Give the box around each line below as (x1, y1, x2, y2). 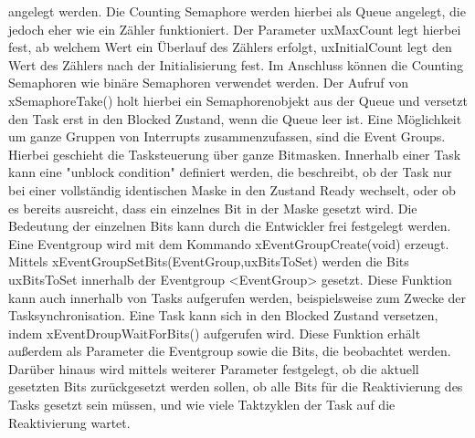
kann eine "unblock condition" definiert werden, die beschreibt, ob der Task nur (8, 162, 452, 182)
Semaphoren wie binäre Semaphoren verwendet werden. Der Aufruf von (8, 73, 408, 92)
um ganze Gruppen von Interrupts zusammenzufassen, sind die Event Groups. (8, 127, 446, 146)
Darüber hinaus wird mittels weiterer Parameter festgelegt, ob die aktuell (8, 359, 419, 378)
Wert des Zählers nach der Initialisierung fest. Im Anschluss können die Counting (8, 55, 464, 74)
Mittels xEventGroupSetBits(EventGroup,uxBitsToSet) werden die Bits (8, 252, 409, 271)
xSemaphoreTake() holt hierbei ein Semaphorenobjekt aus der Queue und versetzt (8, 90, 468, 109)
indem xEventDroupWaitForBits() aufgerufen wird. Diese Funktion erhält (8, 323, 421, 342)
